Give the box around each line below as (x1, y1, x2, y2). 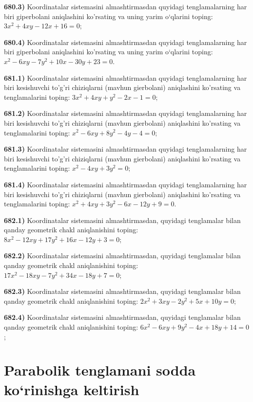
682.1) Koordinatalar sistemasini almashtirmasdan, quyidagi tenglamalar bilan (4, 215, 241, 225)
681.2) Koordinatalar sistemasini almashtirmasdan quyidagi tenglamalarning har (4, 108, 247, 118)
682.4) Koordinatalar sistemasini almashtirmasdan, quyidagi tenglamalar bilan (4, 312, 241, 322)
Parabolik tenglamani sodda (4, 360, 196, 380)
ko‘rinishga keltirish (4, 379, 139, 399)
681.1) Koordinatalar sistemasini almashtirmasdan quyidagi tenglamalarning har (4, 72, 247, 83)
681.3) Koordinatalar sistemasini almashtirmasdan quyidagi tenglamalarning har (4, 144, 247, 154)
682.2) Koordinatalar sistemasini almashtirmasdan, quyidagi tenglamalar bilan (4, 250, 241, 261)
